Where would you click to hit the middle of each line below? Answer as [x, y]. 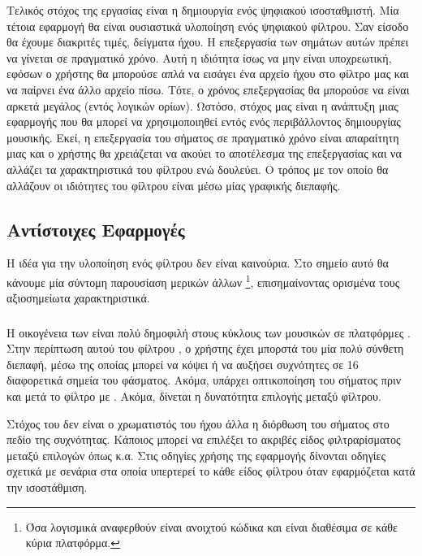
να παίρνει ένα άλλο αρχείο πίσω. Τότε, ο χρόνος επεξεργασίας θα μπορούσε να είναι [208, 89]
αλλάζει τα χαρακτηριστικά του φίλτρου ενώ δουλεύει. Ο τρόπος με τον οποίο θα [198, 169]
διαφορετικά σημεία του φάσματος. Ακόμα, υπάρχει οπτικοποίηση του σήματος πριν [204, 380]
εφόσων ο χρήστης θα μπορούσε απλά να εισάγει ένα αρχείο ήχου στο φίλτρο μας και [208, 74]
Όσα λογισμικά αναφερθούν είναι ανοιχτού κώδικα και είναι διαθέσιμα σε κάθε [211, 526]
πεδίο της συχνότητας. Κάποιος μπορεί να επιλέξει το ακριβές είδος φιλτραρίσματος [204, 439]
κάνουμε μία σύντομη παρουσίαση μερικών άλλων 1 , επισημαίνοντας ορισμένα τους [203, 280]
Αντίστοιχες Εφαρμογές [96, 229]
